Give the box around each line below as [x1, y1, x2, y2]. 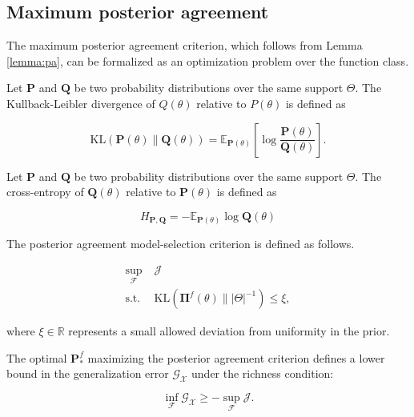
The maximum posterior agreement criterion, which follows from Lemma [6, 37, 363, 54]
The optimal [6, 349, 67, 366]
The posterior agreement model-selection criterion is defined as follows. [6, 235, 355, 252]
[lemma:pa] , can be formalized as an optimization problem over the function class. [6, 52, 409, 69]
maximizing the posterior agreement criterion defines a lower [87, 349, 385, 366]
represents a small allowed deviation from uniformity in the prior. [68, 323, 390, 339]
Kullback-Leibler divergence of [6, 94, 155, 111]
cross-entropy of [6, 183, 84, 200]
